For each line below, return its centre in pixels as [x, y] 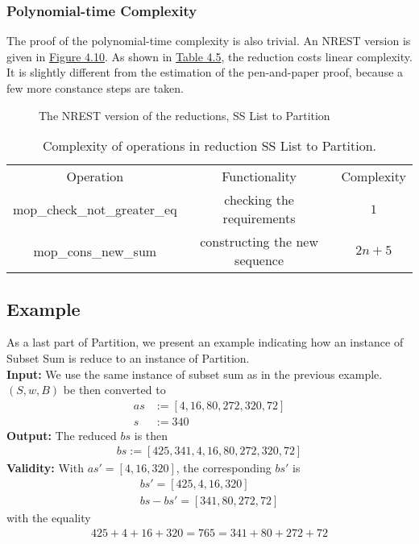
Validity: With [45, 468]
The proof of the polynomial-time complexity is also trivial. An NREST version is [209, 41]
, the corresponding [224, 468]
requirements [259, 218]
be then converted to [114, 390]
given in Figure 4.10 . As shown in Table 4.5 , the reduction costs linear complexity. [209, 56]
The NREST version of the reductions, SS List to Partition [185, 115]
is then [151, 435]
